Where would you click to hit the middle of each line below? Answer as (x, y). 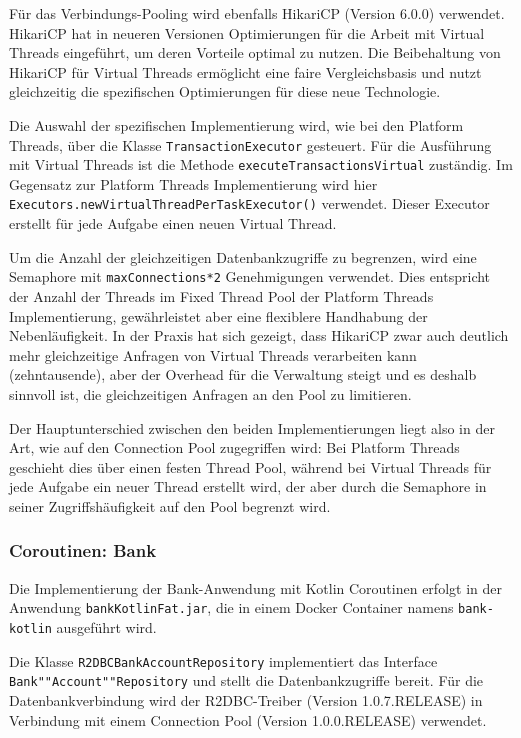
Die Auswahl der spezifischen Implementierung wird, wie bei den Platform (236, 124)
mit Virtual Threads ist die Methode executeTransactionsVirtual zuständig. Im (261, 164)
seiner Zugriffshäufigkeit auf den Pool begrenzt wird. (170, 505)
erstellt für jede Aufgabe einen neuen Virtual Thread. (173, 223)
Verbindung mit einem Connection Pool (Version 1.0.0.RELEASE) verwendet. (248, 719)
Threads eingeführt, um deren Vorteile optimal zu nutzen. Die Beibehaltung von (255, 52)
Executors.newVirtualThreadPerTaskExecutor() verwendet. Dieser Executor (249, 203)
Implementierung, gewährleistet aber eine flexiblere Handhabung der (218, 315)
